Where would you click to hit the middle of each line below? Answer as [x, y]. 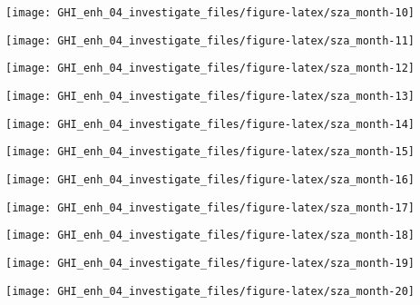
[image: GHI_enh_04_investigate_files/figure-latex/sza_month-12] [210, 69]
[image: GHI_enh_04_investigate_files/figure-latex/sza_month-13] [210, 96]
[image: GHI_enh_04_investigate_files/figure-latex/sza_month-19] [210, 263]
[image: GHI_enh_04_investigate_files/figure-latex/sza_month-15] [210, 152]
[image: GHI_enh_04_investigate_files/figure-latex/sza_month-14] [210, 124]
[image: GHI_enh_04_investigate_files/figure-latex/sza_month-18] [210, 236]
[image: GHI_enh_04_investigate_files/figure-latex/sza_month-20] [210, 291]
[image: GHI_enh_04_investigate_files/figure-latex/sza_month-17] [210, 207]
